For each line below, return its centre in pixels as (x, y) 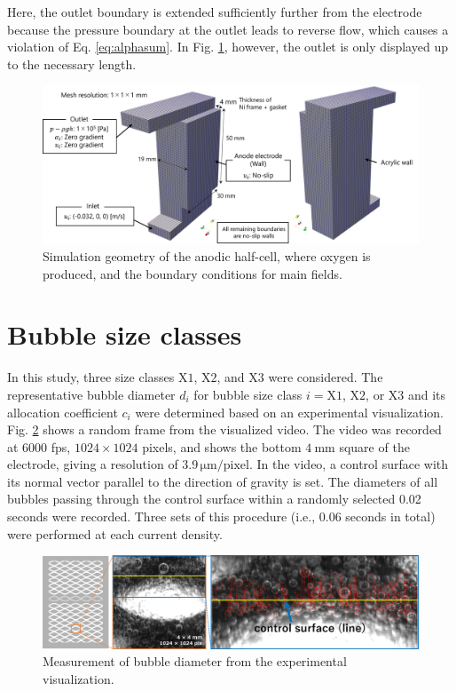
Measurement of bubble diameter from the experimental (195, 661)
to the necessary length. (72, 64)
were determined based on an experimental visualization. (289, 412)
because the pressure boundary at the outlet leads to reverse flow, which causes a (228, 29)
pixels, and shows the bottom (222, 446)
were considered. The (326, 377)
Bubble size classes (125, 334)
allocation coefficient (63, 412)
